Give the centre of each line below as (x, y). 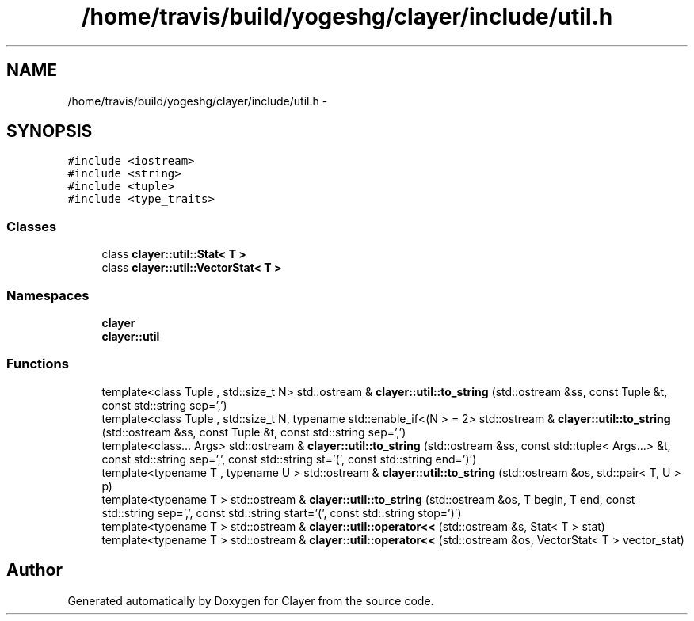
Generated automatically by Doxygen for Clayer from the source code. (251, 600)
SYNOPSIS (50, 131)
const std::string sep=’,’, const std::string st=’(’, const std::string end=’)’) (289, 459)
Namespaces (48, 295)
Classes (32, 226)
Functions (38, 364)
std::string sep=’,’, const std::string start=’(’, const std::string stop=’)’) (282, 512)
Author (34, 570)
